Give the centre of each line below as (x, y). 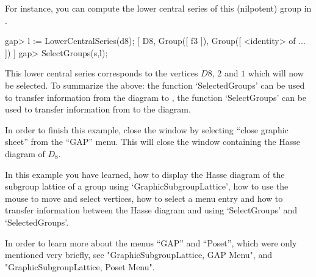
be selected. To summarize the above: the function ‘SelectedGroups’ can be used (155, 85)
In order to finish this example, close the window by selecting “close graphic (147, 129)
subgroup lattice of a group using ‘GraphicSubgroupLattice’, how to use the (147, 186)
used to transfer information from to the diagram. (98, 109)
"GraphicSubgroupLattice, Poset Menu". (80, 266)
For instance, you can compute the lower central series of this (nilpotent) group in (158, 8)
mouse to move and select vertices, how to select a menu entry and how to (144, 198)
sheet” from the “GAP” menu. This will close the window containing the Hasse (153, 142)
